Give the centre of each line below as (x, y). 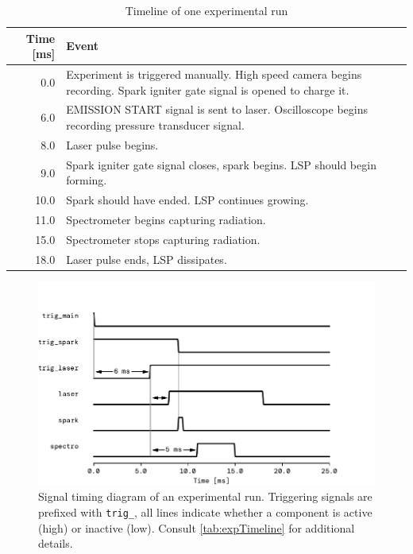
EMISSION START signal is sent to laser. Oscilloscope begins (217, 109)
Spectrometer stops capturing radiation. (163, 239)
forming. (87, 180)
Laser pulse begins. (112, 144)
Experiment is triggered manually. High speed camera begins (214, 74)
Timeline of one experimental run (206, 10)
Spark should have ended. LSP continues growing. (187, 200)
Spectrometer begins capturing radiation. (166, 220)
